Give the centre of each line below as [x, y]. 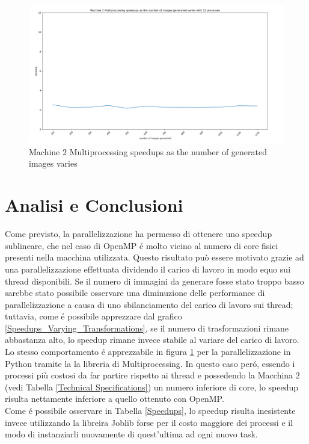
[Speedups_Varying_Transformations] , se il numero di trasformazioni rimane [147, 328]
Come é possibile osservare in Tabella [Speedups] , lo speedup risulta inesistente [150, 411]
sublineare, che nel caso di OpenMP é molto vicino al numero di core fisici [142, 245]
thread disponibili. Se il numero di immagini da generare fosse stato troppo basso [154, 281]
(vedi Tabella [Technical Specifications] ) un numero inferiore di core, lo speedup [152, 387]
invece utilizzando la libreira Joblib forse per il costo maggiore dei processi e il [149, 422]
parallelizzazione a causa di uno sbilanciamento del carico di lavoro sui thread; [149, 304]
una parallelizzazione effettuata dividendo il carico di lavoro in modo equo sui [148, 269]
